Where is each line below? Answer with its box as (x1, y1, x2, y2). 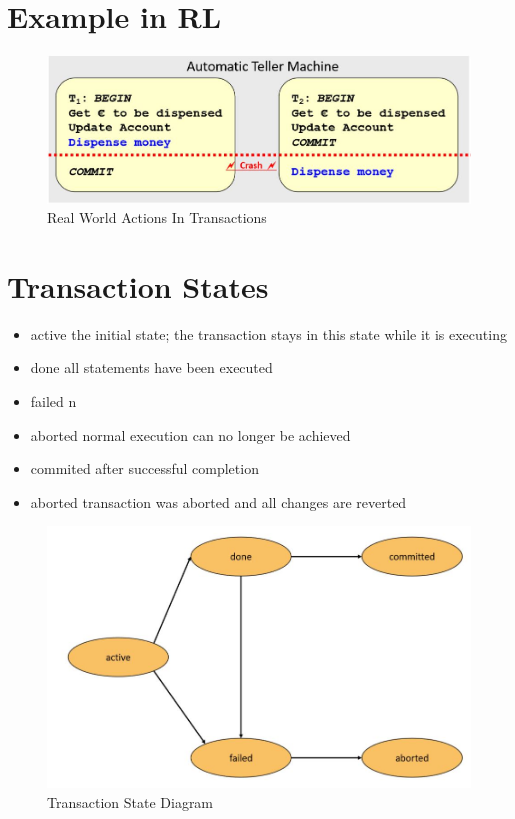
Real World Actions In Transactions (47, 207, 267, 228)
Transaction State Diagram (47, 791, 214, 812)
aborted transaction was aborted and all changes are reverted (30, 491, 407, 512)
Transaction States (7, 265, 269, 306)
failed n (30, 391, 77, 412)
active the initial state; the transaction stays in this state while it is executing (30, 323, 507, 344)
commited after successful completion (30, 458, 259, 479)
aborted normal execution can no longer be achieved (30, 424, 351, 445)
